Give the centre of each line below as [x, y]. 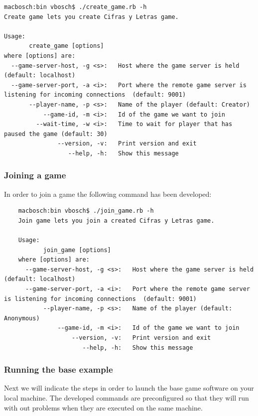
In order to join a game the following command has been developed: [108, 194]
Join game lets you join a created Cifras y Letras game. [116, 220]
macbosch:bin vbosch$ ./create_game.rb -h [75, 7]
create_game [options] [66, 46]
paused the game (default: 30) [56, 134]
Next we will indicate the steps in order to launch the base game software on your [129, 388]
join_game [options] [77, 250]
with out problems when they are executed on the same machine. [103, 407]
